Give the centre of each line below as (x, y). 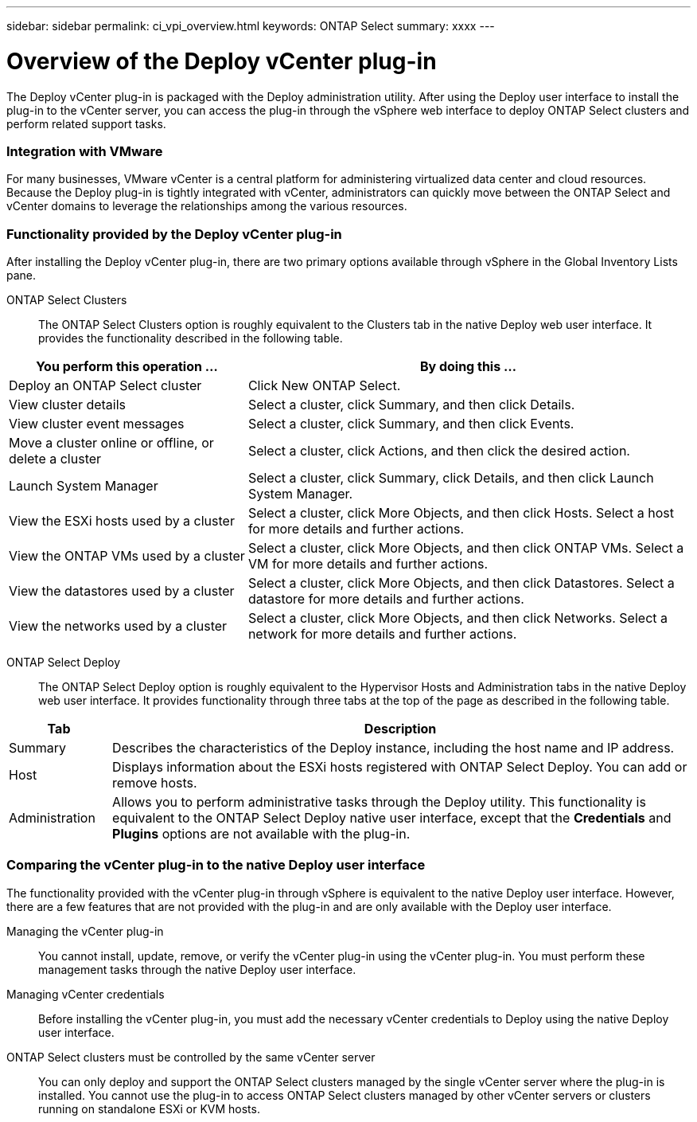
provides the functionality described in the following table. (191, 338)
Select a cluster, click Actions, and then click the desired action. (439, 451)
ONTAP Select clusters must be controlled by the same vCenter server (191, 1057)
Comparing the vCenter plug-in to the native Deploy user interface (216, 865)
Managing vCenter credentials (86, 994)
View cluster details (68, 405)
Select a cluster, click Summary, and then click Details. (411, 405)
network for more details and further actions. (382, 634)
